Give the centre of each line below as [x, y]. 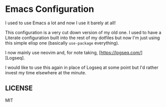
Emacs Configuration [50, 9]
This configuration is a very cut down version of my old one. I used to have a [83, 32]
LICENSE [19, 88]
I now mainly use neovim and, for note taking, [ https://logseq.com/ [73, 53]
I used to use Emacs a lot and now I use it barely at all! [60, 23]
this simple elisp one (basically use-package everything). [62, 43]
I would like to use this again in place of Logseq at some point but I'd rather [82, 67]
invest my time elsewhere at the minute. [46, 72]
